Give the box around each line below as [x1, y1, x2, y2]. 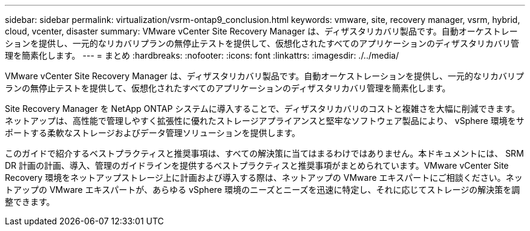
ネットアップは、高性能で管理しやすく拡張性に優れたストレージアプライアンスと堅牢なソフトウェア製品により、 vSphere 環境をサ [5, 115, 525, 126]
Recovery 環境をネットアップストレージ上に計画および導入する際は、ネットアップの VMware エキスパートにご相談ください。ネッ [5, 172, 523, 183]
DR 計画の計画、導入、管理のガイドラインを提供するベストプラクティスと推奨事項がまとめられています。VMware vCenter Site [5, 160, 509, 171]
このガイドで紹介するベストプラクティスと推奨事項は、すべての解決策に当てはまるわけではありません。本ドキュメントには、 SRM [5, 148, 524, 158]
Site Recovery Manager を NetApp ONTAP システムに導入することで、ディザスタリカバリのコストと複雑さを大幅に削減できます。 [5, 103, 520, 114]
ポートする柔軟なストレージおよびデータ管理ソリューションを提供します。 [5, 128, 301, 138]
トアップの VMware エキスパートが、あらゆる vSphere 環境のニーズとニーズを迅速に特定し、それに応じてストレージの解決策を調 [5, 184, 520, 195]
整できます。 [5, 197, 55, 207]
